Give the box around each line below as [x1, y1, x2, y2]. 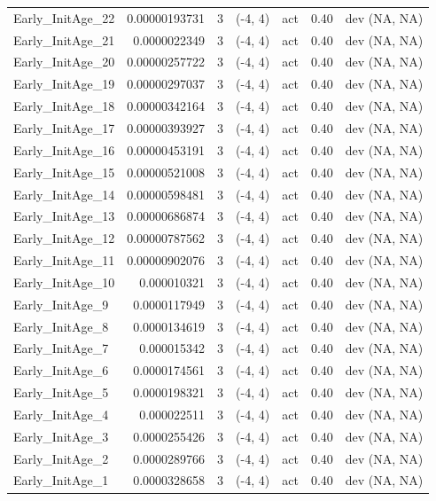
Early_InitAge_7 [13, 339, 109, 357]
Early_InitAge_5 [13, 383, 109, 402]
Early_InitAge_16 [13, 140, 115, 159]
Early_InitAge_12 [13, 229, 115, 247]
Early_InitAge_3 [13, 427, 109, 445]
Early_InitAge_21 [13, 30, 115, 49]
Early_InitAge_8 [13, 317, 109, 335]
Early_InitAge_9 [13, 294, 109, 313]
